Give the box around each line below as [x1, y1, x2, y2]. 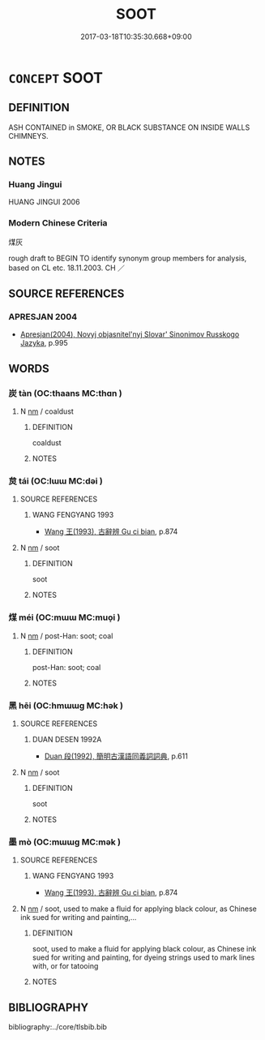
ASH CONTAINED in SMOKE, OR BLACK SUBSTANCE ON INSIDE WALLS [8, 122, 250, 132]
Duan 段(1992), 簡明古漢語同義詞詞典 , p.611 [44, 751, 188, 761]
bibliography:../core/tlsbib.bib [8, 1022, 108, 1032]
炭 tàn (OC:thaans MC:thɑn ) [8, 387, 123, 398]
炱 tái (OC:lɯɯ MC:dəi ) [8, 475, 103, 487]
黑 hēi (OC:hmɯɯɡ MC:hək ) [8, 699, 124, 711]
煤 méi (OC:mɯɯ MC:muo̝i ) [8, 612, 121, 623]
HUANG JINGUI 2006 [8, 197, 80, 207]
